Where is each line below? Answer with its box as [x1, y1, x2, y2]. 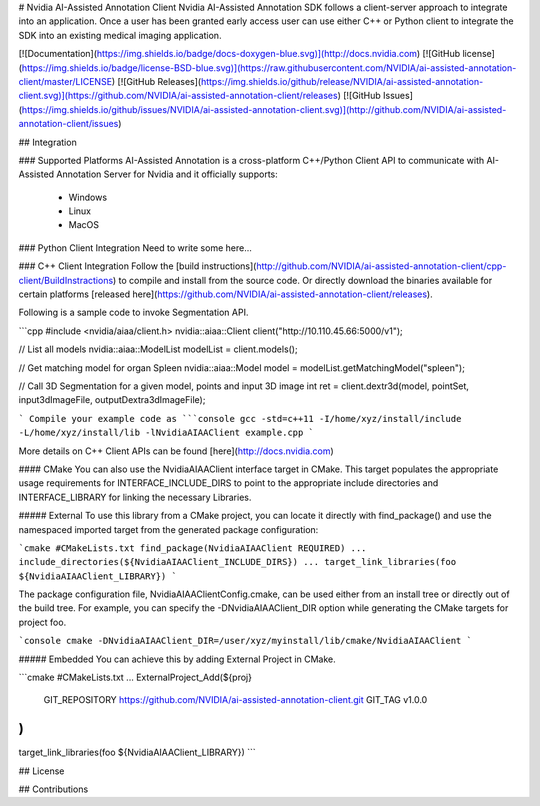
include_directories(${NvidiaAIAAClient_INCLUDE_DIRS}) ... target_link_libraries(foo [18, 556, 457, 568]
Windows [68, 191, 108, 203]
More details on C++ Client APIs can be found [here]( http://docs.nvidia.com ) [18, 445, 334, 457]
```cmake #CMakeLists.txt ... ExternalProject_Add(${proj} [18, 671, 252, 684]
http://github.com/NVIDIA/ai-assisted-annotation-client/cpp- [256, 260, 507, 272]
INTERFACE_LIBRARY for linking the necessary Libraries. [18, 491, 252, 503]
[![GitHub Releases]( [117, 75, 202, 87]
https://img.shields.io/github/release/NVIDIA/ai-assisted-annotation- [200, 75, 484, 87]
